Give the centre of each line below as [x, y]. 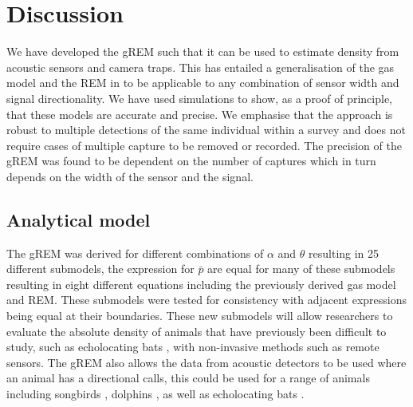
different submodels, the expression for [100, 269]
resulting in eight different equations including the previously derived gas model [201, 284]
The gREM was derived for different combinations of [135, 253]
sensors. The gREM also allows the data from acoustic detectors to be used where [206, 362]
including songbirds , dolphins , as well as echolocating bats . [155, 394]
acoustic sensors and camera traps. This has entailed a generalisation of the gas [201, 67]
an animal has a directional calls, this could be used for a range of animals [188, 378]
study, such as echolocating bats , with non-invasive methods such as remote [193, 347]
